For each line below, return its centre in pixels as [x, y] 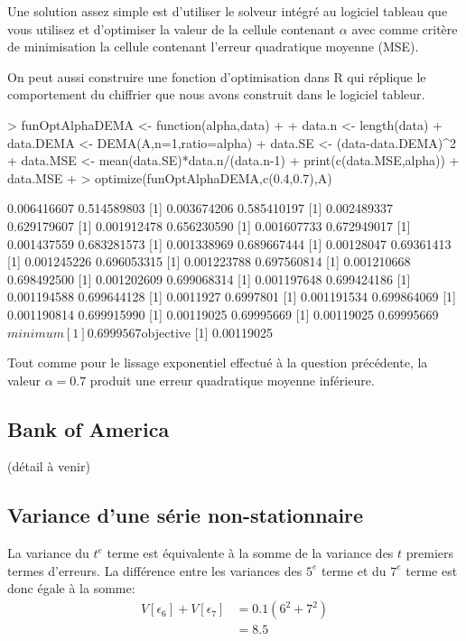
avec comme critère [405, 28]
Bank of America [89, 428]
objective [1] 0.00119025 [207, 332]
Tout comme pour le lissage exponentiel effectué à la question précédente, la [218, 362]
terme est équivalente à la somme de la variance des [250, 553]
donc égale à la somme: [71, 588]
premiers [430, 553]
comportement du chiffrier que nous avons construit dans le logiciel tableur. [216, 94]
